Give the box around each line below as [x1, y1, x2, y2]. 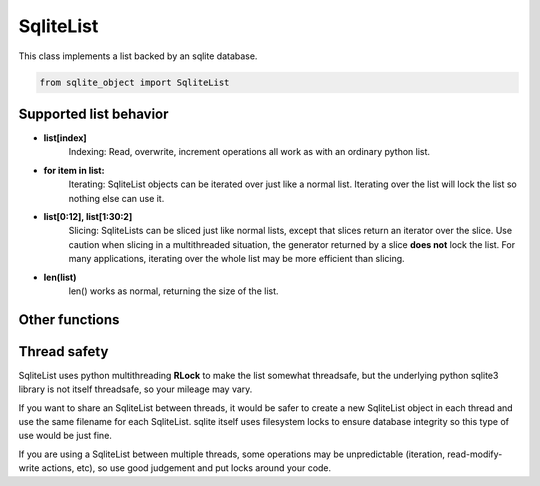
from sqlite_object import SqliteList [39, 76, 230, 88]
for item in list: [43, 164, 105, 176]
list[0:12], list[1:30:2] [43, 210, 133, 222]
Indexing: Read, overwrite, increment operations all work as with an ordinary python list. [68, 146, 430, 158]
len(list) [43, 271, 77, 283]
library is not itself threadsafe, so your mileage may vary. [18, 383, 253, 395]
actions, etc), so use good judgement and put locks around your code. [41, 462, 332, 474]
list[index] [43, 132, 87, 144]
